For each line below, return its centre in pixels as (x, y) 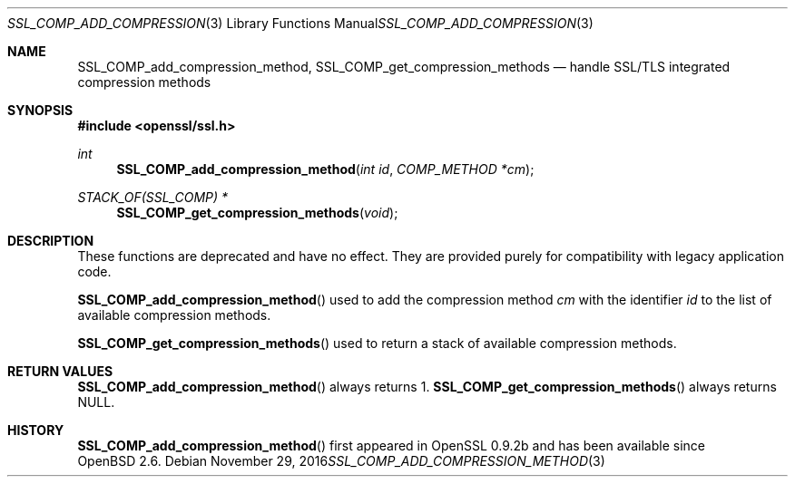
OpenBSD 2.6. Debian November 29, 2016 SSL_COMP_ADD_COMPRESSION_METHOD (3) (341, 461)
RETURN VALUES (60, 371)
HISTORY (36, 430)
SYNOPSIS (40, 110)
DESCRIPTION (51, 241)
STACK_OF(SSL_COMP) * (153, 197)
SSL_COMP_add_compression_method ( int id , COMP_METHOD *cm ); (325, 169)
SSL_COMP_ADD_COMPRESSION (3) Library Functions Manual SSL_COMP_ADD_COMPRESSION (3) (300, 23)
